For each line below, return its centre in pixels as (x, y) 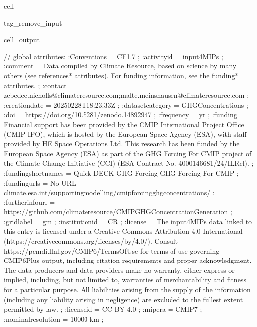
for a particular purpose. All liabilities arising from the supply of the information (127, 290)
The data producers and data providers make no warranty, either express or (119, 270)
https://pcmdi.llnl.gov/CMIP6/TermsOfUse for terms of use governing (112, 250)
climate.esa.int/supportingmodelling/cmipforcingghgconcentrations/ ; (109, 192)
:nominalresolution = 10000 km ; (54, 318)
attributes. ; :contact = (39, 85)
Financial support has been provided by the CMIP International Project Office (124, 124)
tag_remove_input (33, 23)
